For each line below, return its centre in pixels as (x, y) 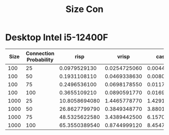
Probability (40, 60)
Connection (40, 53)
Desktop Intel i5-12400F (57, 37)
